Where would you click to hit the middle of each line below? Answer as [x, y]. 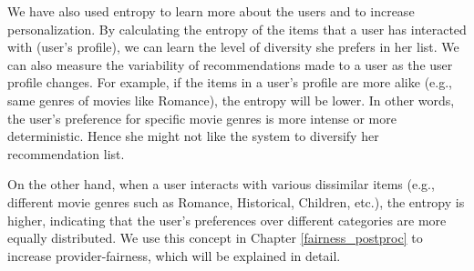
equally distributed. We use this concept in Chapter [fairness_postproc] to [215, 238]
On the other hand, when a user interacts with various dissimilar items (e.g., [221, 184]
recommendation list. [66, 153]
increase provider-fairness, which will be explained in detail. [174, 255]
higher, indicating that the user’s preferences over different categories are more [227, 220]
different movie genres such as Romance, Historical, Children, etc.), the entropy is [236, 201]
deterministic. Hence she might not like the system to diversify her [193, 136]
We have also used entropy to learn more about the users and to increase [211, 11]
